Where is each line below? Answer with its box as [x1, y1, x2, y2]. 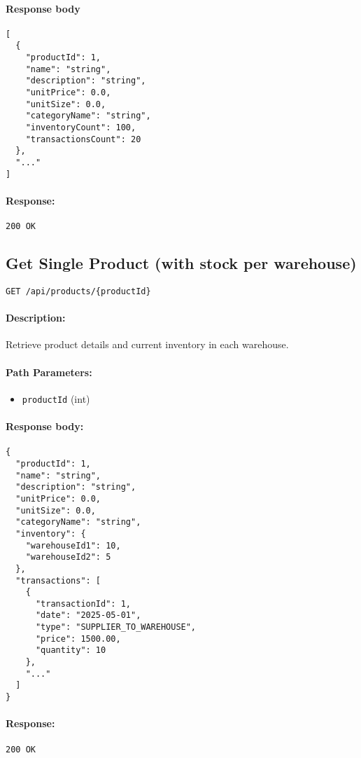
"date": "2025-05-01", [35, 610, 141, 621]
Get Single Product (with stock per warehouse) [6, 252, 357, 274]
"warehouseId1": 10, [25, 540, 121, 551]
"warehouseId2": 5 [25, 552, 111, 563]
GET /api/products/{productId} [6, 286, 151, 296]
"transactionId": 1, [35, 598, 131, 609]
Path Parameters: [6, 364, 92, 379]
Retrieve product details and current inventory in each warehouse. [6, 337, 289, 352]
